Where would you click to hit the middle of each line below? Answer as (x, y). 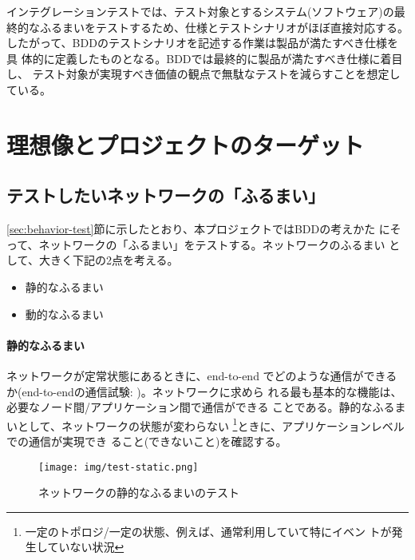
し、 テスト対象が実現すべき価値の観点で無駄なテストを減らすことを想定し (204, 74)
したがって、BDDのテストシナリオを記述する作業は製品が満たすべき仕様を (202, 43)
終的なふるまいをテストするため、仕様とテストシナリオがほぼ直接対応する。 (207, 27)
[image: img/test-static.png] (119, 467)
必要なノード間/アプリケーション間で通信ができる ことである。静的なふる (201, 407)
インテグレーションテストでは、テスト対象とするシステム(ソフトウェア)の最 (206, 11)
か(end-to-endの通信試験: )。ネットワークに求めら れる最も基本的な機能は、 (204, 391)
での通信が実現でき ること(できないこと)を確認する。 (147, 441)
